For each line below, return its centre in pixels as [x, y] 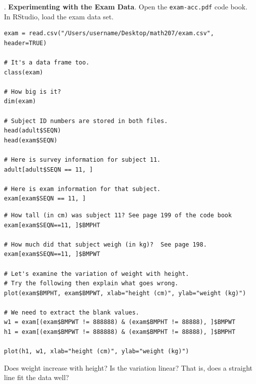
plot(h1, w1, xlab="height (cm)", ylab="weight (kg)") [97, 352]
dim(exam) [20, 101]
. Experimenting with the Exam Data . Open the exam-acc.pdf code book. [126, 6]
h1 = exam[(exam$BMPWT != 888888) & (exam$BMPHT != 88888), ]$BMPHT [120, 332]
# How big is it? [33, 92]
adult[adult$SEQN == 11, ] [48, 169]
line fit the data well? [37, 377]
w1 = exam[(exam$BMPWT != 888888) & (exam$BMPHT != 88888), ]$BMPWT [120, 322]
